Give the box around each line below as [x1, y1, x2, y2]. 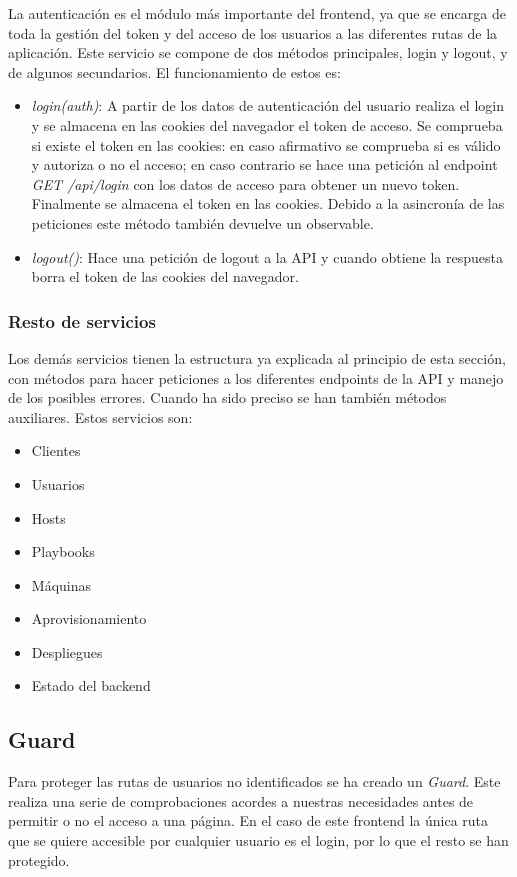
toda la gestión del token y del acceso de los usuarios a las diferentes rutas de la [8, 22, 498, 43]
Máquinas [31, 574, 92, 595]
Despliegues [31, 641, 103, 662]
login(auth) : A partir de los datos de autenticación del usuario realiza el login [31, 95, 504, 116]
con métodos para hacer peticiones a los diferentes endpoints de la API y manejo [8, 367, 504, 388]
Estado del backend [31, 675, 151, 696]
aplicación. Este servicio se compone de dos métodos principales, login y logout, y [8, 42, 508, 63]
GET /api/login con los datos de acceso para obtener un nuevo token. [31, 173, 460, 194]
